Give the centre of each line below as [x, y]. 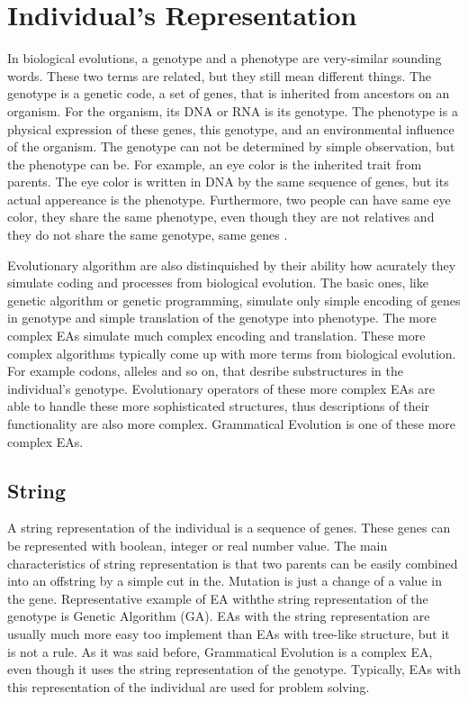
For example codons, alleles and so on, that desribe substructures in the [205, 371]
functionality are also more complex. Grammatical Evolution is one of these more [232, 424]
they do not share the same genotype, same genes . [148, 235]
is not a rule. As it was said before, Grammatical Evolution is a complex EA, [220, 651]
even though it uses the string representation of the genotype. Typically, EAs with [234, 669]
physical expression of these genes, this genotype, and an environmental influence [231, 128]
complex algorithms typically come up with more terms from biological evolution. [232, 353]
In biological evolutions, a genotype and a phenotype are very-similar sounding [225, 58]
